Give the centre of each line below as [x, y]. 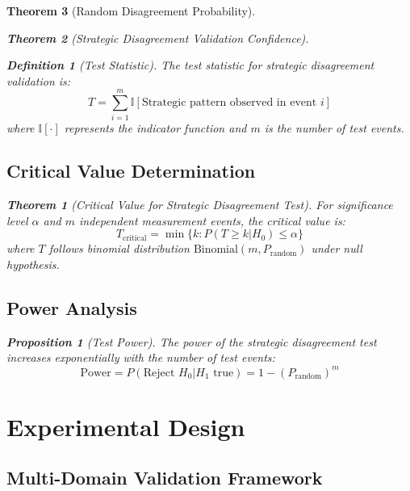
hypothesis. [33, 264]
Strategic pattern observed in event [229, 103]
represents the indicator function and [155, 127]
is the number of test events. [334, 127]
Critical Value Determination [131, 171]
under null [337, 248]
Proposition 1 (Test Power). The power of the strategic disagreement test [192, 341]
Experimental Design [126, 426]
